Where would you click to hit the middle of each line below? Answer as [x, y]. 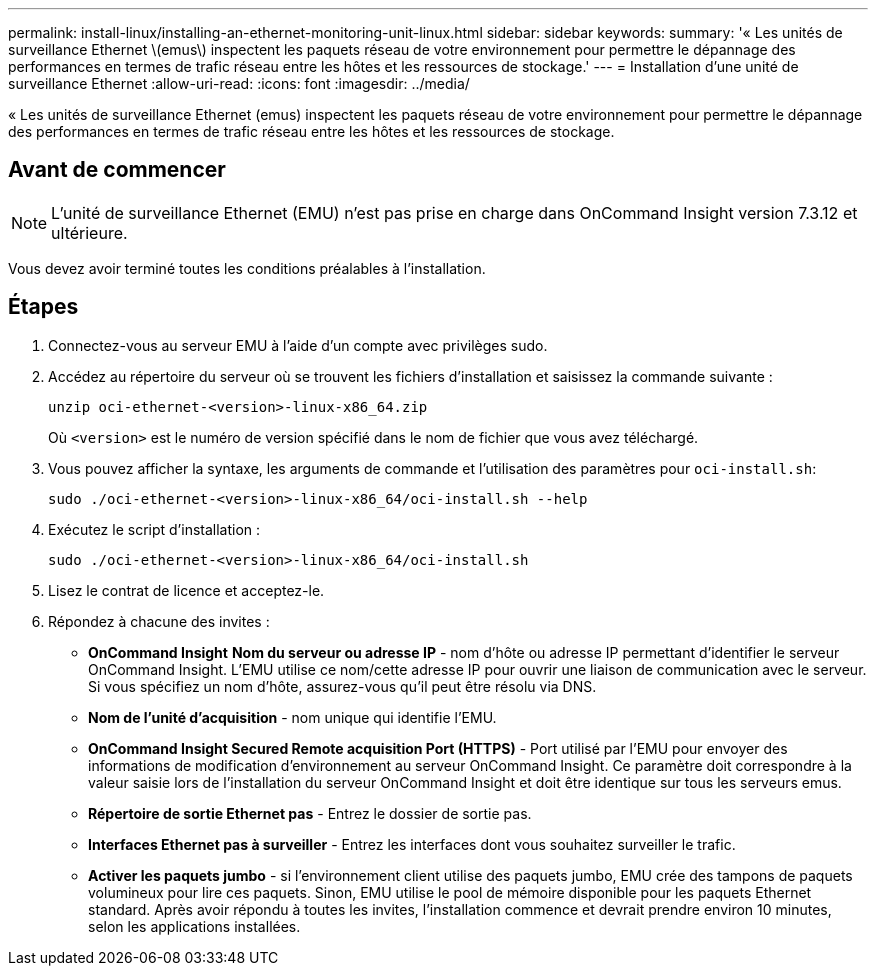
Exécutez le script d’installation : [154, 529]
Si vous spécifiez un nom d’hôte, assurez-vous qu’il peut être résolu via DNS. [342, 686]
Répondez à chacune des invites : [159, 621]
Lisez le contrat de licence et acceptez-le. [186, 590]
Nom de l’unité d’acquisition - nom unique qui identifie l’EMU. [292, 717]
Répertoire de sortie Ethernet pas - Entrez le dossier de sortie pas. [310, 813]
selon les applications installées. [194, 926]
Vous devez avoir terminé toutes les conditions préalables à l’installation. [247, 268]
